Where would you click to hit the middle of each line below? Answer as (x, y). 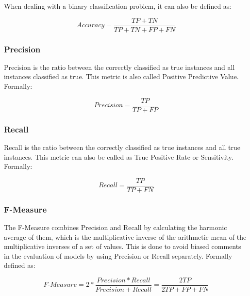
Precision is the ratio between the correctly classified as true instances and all (119, 67)
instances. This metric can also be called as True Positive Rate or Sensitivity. (119, 156)
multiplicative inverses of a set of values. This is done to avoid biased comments (123, 246)
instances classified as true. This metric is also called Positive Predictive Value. (121, 76)
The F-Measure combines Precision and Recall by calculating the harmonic (116, 227)
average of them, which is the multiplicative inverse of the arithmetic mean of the (125, 237)
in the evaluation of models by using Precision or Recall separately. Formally (118, 255)
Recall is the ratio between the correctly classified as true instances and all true (122, 147)
